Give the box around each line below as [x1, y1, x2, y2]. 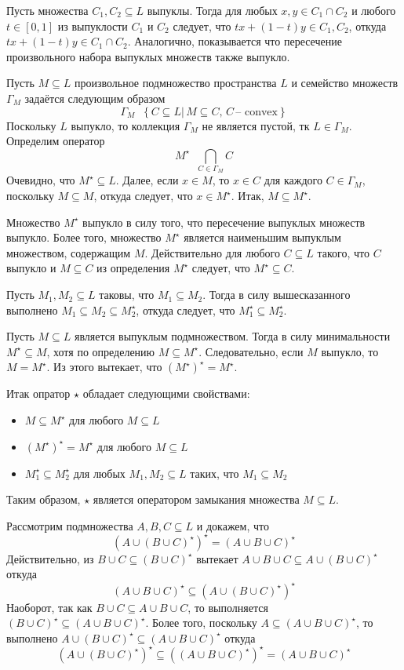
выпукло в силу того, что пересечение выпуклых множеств [82, 213, 366, 230]
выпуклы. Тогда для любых [147, 2, 278, 18]
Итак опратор [6, 385, 71, 402]
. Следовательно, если [198, 343, 304, 359]
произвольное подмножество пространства [74, 75, 277, 91]
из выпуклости [57, 17, 128, 34]
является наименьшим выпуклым [184, 229, 341, 246]
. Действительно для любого [144, 244, 280, 260]
